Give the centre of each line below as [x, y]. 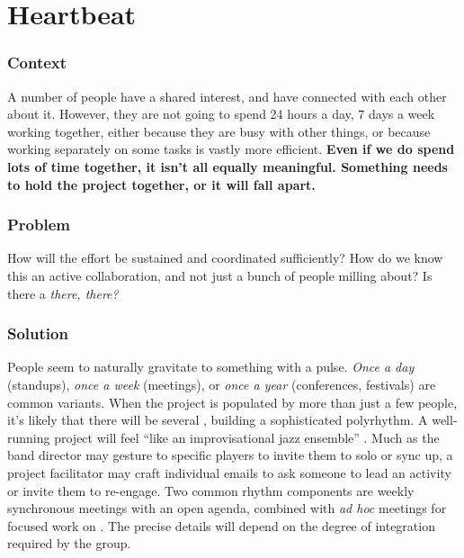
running [29, 437]
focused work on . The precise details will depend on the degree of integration [221, 525]
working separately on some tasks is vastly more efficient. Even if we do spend [231, 149]
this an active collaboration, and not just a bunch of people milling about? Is [220, 275]
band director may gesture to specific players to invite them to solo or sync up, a [230, 455]
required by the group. [69, 543]
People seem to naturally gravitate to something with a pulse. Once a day [211, 367]
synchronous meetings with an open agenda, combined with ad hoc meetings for [227, 508]
